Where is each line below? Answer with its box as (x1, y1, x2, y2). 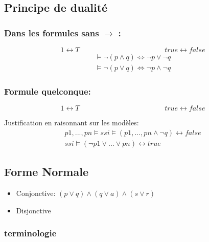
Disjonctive (16, 205, 51, 215)
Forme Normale (4, 164, 88, 180)
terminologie (4, 227, 57, 239)
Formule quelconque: (4, 84, 91, 97)
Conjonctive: (16, 188, 56, 199)
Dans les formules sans (4, 26, 99, 39)
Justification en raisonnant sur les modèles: (4, 117, 139, 128)
